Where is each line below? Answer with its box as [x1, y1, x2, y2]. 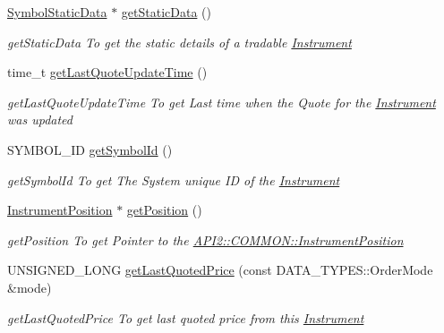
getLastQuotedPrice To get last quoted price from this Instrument [7, 308, 364, 327]
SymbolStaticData [7, 3, 107, 21]
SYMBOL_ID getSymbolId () [7, 140, 173, 158]
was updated [7, 110, 73, 129]
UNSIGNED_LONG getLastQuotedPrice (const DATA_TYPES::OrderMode [7, 260, 433, 279]
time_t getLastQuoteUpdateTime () [7, 63, 208, 81]
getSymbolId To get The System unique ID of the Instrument [7, 170, 340, 189]
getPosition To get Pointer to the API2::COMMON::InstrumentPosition [7, 230, 404, 249]
